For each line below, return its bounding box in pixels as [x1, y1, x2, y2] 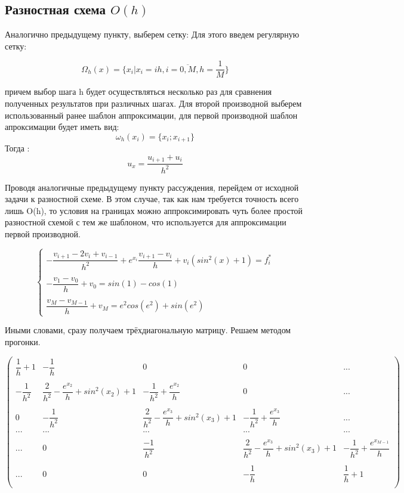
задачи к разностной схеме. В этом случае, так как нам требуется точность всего [5, 193, 299, 205]
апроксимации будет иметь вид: [5, 120, 119, 133]
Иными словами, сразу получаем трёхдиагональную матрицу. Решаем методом [5, 324, 291, 336]
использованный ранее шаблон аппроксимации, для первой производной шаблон [5, 108, 298, 121]
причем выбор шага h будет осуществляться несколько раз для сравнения [5, 85, 272, 98]
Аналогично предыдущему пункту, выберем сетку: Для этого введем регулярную [5, 28, 300, 41]
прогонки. [5, 335, 41, 348]
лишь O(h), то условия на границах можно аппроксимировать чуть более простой [5, 204, 303, 216]
